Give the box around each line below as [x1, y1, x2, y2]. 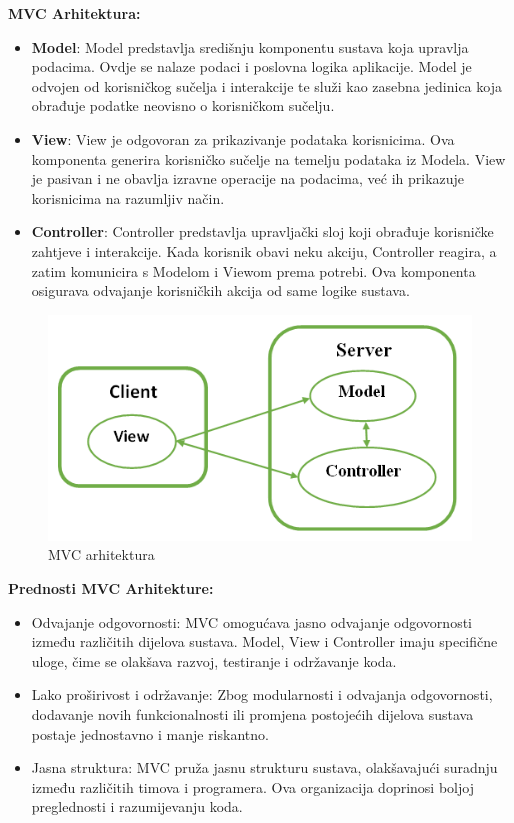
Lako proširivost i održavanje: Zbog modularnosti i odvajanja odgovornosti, [31, 684, 493, 705]
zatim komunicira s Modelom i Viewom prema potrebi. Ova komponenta [31, 260, 476, 281]
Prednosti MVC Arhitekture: [8, 577, 214, 598]
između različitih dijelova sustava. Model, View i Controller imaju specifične [31, 631, 498, 652]
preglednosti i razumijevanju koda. [31, 796, 243, 817]
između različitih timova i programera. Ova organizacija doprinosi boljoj [31, 776, 474, 797]
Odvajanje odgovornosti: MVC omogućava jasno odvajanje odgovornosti [31, 611, 472, 632]
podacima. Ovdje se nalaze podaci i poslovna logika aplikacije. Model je [31, 56, 472, 77]
